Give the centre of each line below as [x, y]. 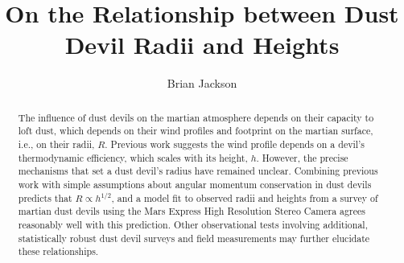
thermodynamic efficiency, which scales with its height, [133, 157]
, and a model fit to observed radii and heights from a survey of [245, 197]
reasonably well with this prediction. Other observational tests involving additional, [193, 224]
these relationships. [58, 251]
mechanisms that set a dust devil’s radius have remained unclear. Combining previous [198, 171]
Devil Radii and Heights [202, 45]
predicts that [45, 197]
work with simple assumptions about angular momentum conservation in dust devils [195, 184]
